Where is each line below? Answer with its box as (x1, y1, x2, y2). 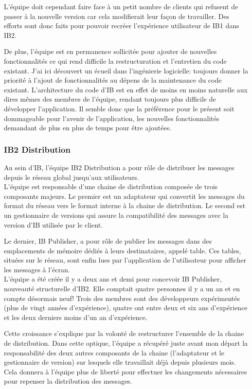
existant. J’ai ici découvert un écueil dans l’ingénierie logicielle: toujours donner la (4, 65, 248, 75)
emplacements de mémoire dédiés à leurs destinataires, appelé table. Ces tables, (4, 245, 241, 255)
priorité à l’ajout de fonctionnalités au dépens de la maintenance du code (4, 75, 222, 85)
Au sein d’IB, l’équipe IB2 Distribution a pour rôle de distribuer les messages (4, 162, 234, 172)
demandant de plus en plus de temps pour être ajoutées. (4, 123, 172, 133)
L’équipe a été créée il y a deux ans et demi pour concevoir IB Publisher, (4, 274, 222, 284)
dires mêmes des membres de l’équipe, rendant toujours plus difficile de (4, 94, 216, 104)
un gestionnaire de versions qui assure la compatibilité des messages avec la (4, 210, 229, 220)
